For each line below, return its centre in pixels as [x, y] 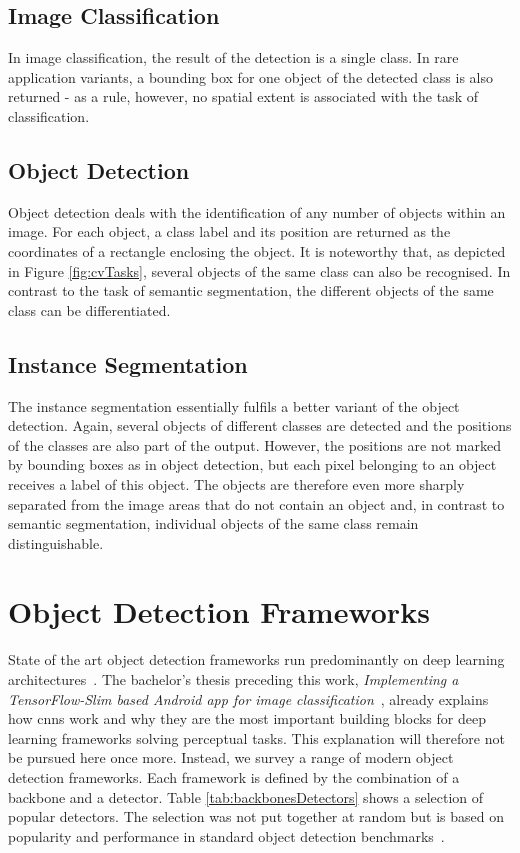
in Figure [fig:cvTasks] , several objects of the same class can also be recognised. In [259, 270]
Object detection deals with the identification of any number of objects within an [257, 211]
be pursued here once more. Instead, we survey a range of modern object [231, 757]
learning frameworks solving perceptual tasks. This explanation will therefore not [256, 737]
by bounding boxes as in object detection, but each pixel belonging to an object [252, 464]
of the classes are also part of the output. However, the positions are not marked [254, 444]
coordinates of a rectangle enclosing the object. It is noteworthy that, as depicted [257, 250]
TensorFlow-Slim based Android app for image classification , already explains [248, 698]
